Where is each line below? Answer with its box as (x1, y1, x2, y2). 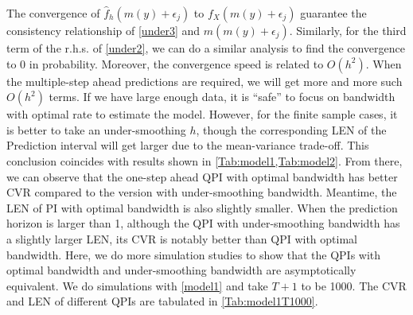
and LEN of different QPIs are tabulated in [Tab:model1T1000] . (6, 293, 318, 309)
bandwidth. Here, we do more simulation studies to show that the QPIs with (6, 246, 381, 262)
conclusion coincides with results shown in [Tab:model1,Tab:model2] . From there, (6, 152, 403, 169)
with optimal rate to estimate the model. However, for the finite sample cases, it (6, 106, 398, 122)
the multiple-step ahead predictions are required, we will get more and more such (6, 72, 403, 89)
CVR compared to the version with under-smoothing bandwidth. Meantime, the (6, 184, 397, 200)
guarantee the (300, 5, 367, 21)
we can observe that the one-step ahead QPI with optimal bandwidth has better (6, 168, 398, 185)
